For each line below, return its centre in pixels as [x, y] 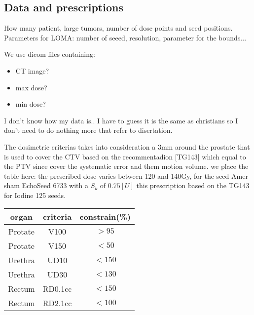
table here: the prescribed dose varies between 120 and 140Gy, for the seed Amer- [127, 176]
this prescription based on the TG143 [193, 185]
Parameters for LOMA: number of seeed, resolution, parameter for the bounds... [125, 37]
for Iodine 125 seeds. [35, 195]
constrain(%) [105, 216]
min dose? [31, 104]
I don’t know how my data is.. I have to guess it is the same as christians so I [121, 120]
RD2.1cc [57, 303]
